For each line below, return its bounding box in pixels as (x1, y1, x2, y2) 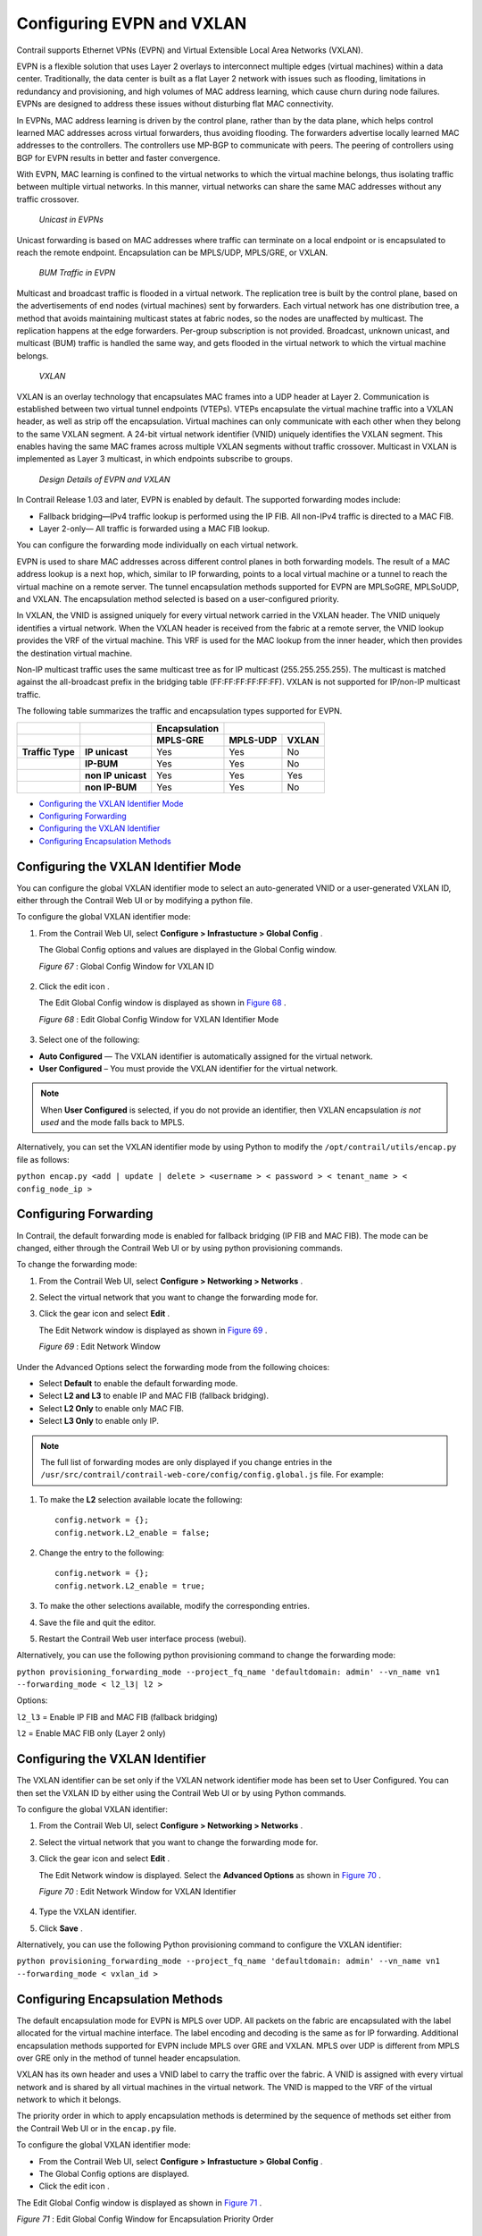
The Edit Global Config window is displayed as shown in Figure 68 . (38, 997, 287, 1008)
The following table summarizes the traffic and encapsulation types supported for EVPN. (16, 706, 343, 716)
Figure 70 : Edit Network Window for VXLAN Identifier (38, 1885, 237, 1896)
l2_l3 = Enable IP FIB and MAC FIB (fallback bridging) (16, 1711, 219, 1722)
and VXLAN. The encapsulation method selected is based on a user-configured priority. (16, 594, 339, 604)
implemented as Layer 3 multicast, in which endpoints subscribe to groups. (16, 453, 294, 464)
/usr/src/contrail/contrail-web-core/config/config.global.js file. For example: (40, 1469, 384, 1480)
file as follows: (16, 1154, 71, 1165)
